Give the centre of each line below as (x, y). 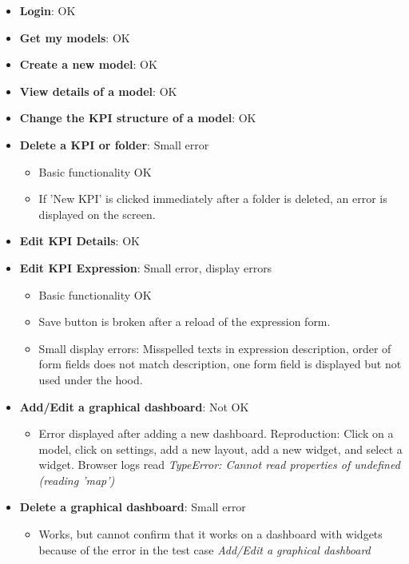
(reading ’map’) (77, 480)
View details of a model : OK (98, 91)
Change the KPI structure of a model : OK (138, 118)
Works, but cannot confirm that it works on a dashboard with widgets (210, 534)
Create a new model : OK (88, 64)
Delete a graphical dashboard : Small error (133, 507)
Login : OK (48, 10)
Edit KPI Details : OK (79, 241)
